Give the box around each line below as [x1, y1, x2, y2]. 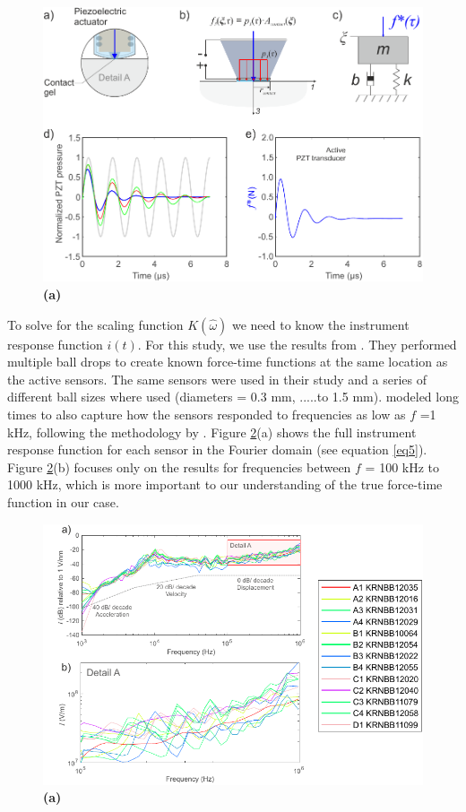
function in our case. [7, 492, 119, 511]
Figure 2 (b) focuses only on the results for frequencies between [7, 457, 351, 476]
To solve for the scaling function [7, 315, 184, 333]
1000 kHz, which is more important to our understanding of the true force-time [7, 475, 443, 494]
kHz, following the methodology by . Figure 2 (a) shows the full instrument [7, 422, 417, 441]
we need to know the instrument [231, 315, 410, 333]
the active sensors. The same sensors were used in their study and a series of [7, 369, 427, 388]
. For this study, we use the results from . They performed [137, 334, 457, 353]
